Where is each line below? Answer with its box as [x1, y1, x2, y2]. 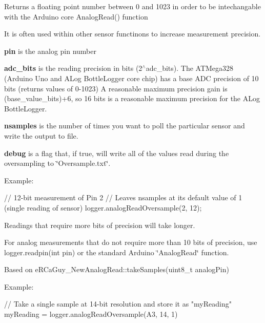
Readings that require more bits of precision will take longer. [4, 219, 195, 230]
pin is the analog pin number [4, 45, 96, 56]
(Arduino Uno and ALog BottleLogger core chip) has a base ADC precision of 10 [4, 72, 259, 83]
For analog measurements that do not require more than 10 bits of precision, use [4, 237, 257, 248]
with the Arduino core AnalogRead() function [4, 11, 148, 22]
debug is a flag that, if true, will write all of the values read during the [4, 147, 229, 158]
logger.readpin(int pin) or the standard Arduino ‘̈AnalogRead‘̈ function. [4, 246, 229, 257]
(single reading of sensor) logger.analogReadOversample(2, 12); [4, 202, 202, 213]
